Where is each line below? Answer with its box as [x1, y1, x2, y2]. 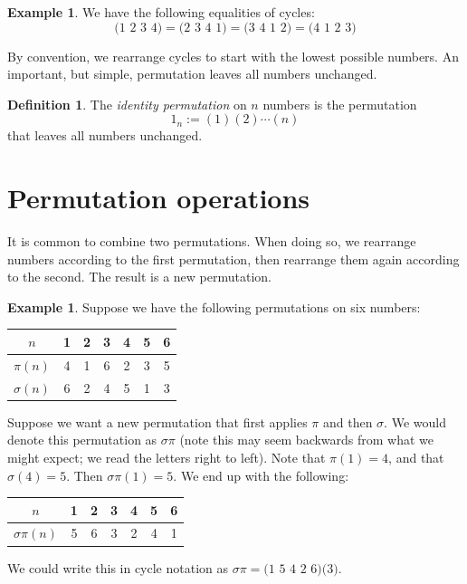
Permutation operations [7, 179, 310, 216]
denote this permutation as [7, 430, 157, 449]
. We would [384, 412, 446, 431]
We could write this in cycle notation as [7, 558, 229, 577]
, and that [388, 447, 444, 466]
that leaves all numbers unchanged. [7, 126, 203, 145]
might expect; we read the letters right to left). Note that [7, 447, 326, 466]
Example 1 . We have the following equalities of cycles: [7, 3, 315, 21]
